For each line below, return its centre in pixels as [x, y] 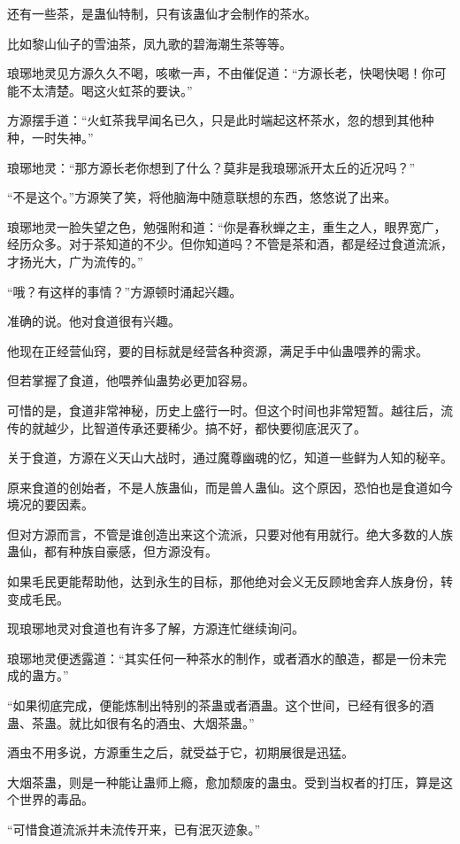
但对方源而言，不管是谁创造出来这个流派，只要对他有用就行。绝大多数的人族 [230, 534]
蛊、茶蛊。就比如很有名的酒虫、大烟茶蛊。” [131, 722]
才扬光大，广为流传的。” [75, 261]
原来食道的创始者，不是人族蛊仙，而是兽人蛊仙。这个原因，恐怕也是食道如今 [230, 487]
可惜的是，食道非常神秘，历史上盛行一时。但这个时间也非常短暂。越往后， [224, 410]
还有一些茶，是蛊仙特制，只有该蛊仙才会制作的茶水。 [162, 13]
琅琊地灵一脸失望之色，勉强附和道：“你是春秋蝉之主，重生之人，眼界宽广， [227, 226]
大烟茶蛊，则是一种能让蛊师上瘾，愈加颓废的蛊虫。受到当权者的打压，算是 [224, 782]
